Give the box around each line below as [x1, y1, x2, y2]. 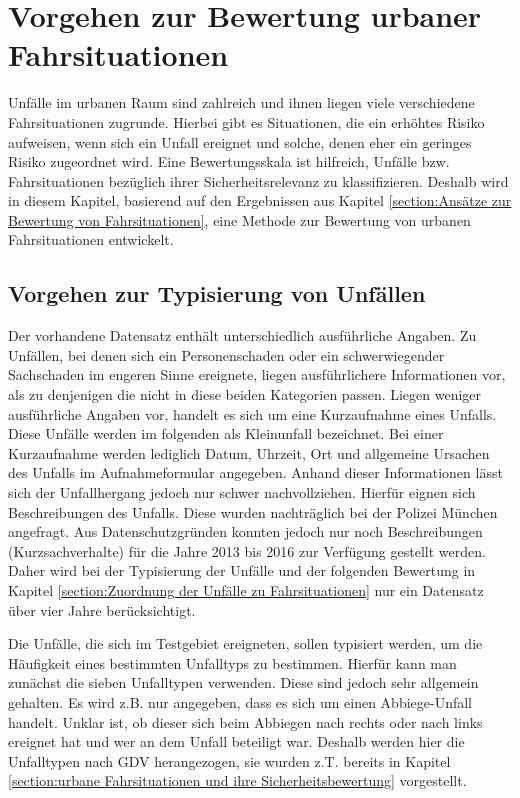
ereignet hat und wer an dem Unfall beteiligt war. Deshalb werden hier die [8, 731, 465, 752]
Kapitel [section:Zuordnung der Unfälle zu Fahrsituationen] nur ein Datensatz [8, 579, 484, 600]
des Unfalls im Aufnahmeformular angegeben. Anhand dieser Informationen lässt [8, 462, 503, 483]
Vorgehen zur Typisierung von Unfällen [8, 278, 426, 309]
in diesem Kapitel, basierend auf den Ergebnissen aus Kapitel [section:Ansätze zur [8, 190, 512, 211]
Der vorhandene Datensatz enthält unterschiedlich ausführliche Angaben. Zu [8, 325, 477, 346]
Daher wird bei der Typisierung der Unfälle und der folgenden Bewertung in [8, 560, 476, 581]
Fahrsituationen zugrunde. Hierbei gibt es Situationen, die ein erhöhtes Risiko [8, 111, 485, 132]
